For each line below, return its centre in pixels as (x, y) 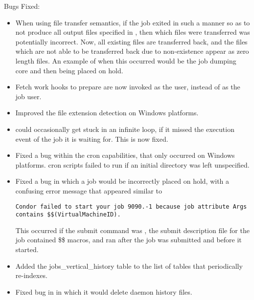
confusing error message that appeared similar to (89, 190)
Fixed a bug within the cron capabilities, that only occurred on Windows (125, 155)
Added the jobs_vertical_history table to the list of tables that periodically (129, 266)
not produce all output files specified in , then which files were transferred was (133, 32)
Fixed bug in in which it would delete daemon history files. (104, 291)
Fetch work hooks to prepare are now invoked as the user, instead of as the (128, 87)
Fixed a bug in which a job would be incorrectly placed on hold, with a (122, 181)
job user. (28, 96)
